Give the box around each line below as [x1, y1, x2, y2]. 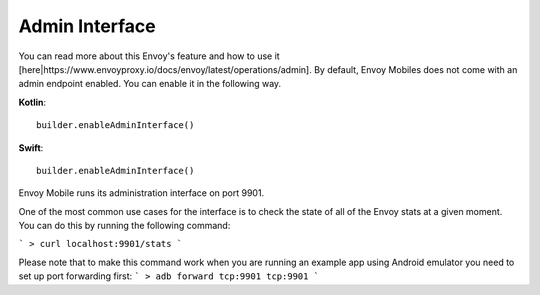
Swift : [18, 141, 44, 154]
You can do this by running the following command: [18, 220, 231, 232]
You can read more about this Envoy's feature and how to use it [18, 50, 280, 62]
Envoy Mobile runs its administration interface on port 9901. [18, 187, 265, 199]
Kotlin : [18, 96, 47, 108]
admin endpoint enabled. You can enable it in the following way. [18, 78, 282, 90]
